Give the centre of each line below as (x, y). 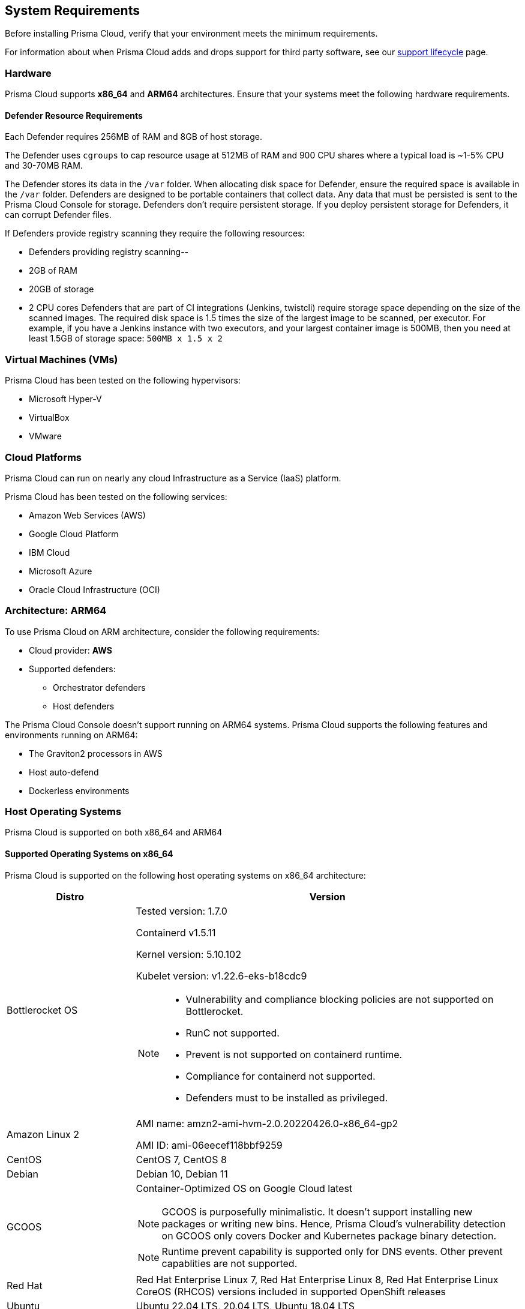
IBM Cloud (49, 552)
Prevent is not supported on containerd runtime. (294, 1054)
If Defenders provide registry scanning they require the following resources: (155, 233)
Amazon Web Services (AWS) (87, 515)
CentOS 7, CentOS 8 (181, 1159)
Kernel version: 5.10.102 (188, 954)
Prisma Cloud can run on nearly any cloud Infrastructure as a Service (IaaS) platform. (173, 478)
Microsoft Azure (61, 571)
